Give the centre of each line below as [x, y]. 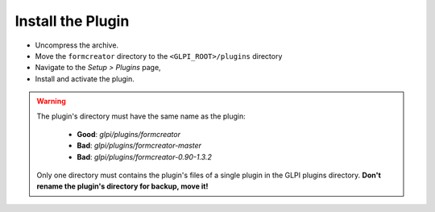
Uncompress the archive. [77, 45]
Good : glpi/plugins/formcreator [129, 134]
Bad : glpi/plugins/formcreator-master [139, 146]
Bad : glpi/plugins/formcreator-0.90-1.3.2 [145, 156]
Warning [51, 102]
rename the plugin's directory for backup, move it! [122, 186]
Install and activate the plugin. [85, 79]
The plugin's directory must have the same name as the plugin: [141, 116]
